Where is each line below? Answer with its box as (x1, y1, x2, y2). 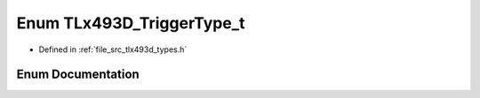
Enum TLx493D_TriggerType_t (16, 13, 245, 33)
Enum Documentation (16, 67, 140, 82)
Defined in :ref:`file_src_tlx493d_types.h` (38, 44, 188, 55)
